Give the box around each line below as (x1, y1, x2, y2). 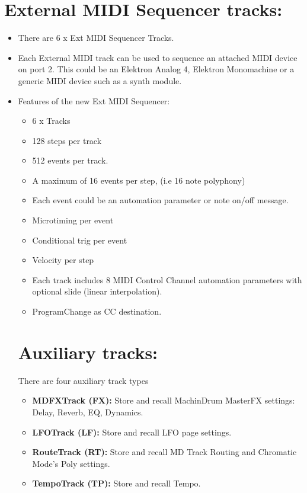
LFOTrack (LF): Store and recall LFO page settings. (32, 425, 232, 438)
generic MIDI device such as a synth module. (18, 74, 182, 87)
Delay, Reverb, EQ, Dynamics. (32, 405, 143, 418)
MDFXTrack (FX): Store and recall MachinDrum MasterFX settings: (32, 394, 295, 406)
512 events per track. (32, 154, 108, 167)
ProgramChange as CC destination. (32, 305, 162, 318)
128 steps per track (32, 134, 102, 146)
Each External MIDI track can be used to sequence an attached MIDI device (18, 51, 298, 63)
